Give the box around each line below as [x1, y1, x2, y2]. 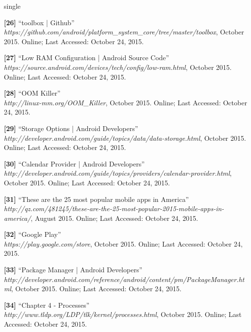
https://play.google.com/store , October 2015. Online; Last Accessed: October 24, [4, 238, 243, 249]
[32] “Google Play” [4, 229, 61, 239]
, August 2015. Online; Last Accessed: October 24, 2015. [31, 213, 198, 223]
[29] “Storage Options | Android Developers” [4, 123, 138, 133]
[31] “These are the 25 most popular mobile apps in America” [4, 194, 189, 204]
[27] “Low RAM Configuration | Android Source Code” [4, 52, 169, 63]
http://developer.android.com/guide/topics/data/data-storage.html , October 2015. [4, 133, 246, 143]
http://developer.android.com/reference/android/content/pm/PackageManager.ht [4, 274, 245, 284]
